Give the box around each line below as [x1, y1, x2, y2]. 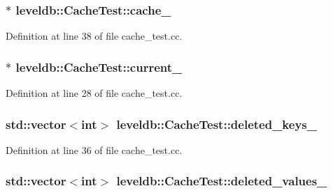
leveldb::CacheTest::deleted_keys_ [116, 115, 317, 132]
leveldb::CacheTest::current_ [15, 58, 183, 75]
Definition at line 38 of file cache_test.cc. [6, 29, 183, 43]
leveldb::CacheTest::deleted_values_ [116, 172, 327, 190]
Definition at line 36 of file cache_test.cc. [6, 142, 183, 157]
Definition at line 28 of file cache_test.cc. [6, 86, 183, 100]
